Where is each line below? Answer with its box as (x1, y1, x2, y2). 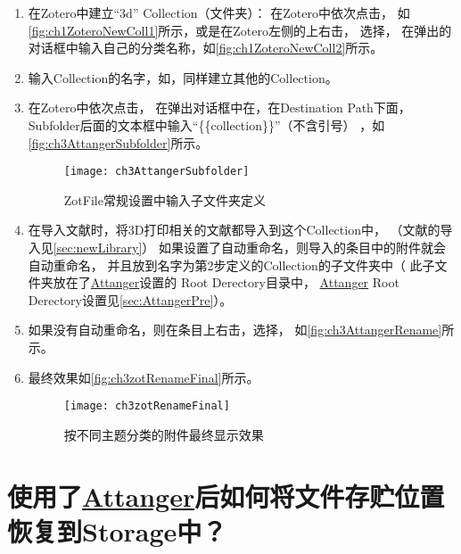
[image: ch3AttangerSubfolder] (63, 165, 250, 178)
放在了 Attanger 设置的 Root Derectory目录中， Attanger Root (53, 273, 399, 292)
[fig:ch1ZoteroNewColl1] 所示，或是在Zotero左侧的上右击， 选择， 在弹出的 (28, 21, 452, 39)
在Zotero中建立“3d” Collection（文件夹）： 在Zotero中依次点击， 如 (28, 4, 410, 21)
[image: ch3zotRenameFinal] (63, 400, 230, 413)
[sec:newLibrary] (53, 238, 143, 256)
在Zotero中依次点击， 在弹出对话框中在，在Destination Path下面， (28, 98, 411, 117)
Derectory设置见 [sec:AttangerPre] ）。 (28, 290, 233, 309)
